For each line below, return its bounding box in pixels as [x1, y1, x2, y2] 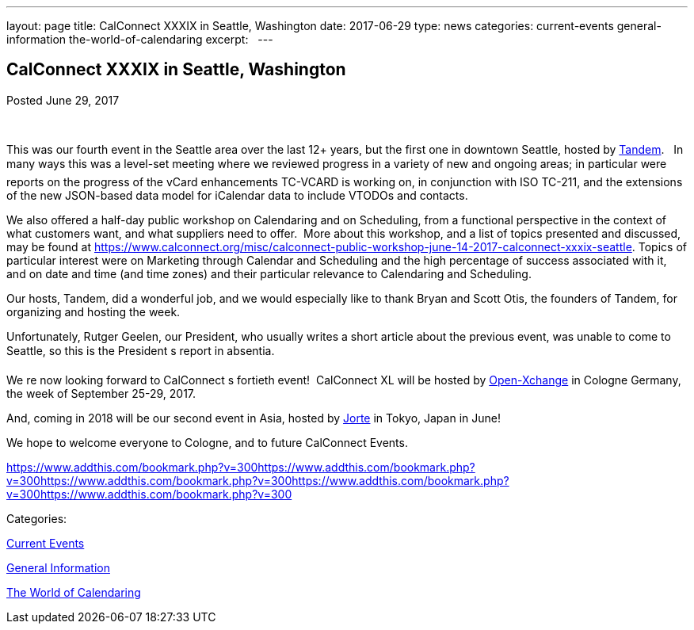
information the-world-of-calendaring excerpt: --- [6, 32, 273, 46]
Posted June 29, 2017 [6, 93, 120, 107]
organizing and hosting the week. [6, 304, 181, 319]
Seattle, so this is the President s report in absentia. [6, 343, 275, 357]
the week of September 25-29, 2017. [6, 386, 196, 400]
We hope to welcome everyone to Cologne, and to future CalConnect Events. [6, 435, 408, 449]
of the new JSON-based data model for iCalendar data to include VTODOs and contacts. [6, 188, 468, 202]
